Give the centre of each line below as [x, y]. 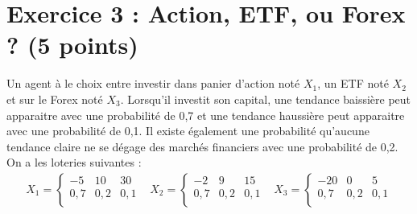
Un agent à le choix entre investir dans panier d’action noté [153, 83]
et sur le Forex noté [55, 99]
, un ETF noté [353, 83]
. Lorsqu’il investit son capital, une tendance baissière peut [266, 99]
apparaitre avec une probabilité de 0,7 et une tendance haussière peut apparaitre [206, 115]
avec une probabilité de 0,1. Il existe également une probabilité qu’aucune [188, 131]
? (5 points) [72, 45]
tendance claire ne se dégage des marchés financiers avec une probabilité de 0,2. [202, 146]
